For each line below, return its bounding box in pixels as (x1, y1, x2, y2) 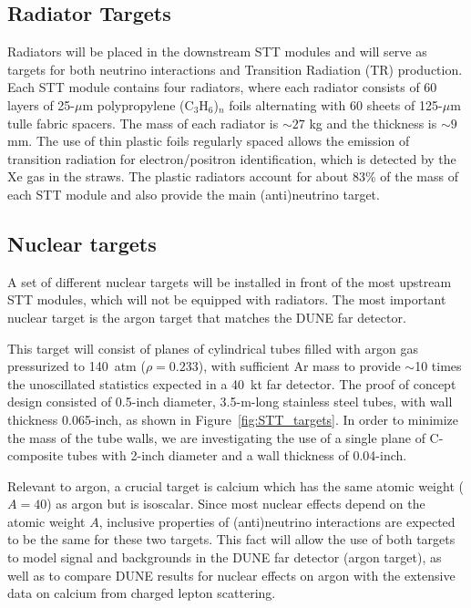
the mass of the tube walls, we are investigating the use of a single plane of (7, 428, 425, 447)
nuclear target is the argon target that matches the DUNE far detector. (7, 307, 406, 326)
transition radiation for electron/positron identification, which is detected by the (7, 149, 456, 168)
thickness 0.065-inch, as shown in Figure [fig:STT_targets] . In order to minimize (7, 409, 459, 428)
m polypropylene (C (82, 95, 194, 114)
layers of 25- (7, 95, 75, 114)
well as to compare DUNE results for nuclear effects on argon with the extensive (7, 565, 456, 584)
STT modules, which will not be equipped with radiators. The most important (7, 290, 446, 309)
